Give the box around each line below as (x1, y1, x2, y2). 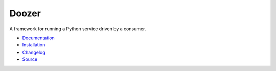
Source (22, 56, 38, 62)
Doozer (9, 8, 41, 19)
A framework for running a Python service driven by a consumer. (9, 26, 146, 32)
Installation (22, 42, 45, 48)
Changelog (22, 49, 45, 55)
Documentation (22, 35, 55, 41)
